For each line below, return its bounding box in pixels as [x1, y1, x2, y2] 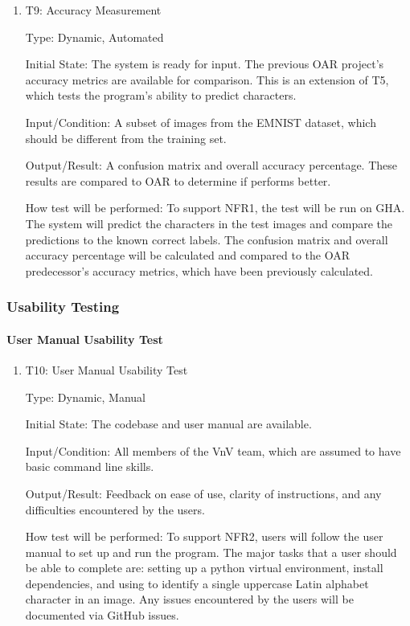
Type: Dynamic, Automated [25, 28, 164, 45]
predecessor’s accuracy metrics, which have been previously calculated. [25, 262, 374, 279]
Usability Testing [6, 297, 120, 317]
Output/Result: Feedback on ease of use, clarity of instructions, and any [25, 485, 382, 501]
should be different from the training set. [25, 129, 227, 146]
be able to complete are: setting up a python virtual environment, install [25, 559, 383, 576]
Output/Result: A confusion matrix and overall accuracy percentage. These [25, 157, 397, 174]
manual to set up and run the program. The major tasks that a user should [25, 543, 397, 560]
